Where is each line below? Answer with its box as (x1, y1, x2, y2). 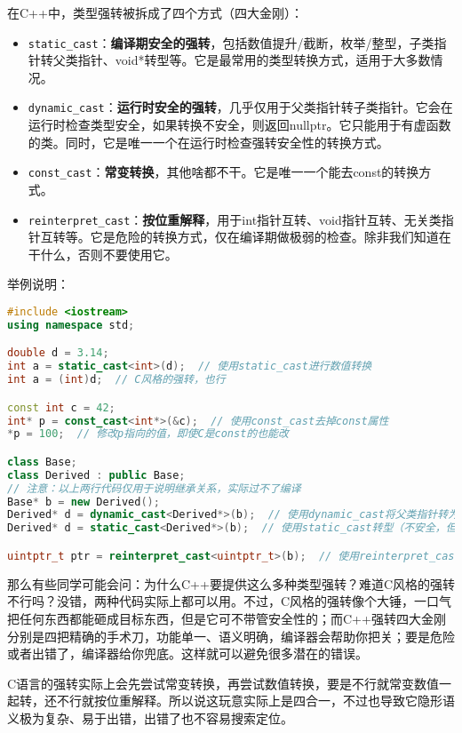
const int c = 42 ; (7, 401, 115, 414)
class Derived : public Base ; (7, 468, 186, 482)
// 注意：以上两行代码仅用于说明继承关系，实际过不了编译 (7, 482, 301, 495)
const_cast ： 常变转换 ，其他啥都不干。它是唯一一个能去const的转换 (28, 163, 419, 181)
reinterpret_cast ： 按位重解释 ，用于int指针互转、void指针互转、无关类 (28, 210, 442, 228)
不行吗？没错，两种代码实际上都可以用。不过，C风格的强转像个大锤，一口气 (7, 592, 452, 610)
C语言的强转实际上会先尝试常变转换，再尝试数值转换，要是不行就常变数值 (7, 673, 440, 692)
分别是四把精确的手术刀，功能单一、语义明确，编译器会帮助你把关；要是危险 (7, 626, 455, 645)
